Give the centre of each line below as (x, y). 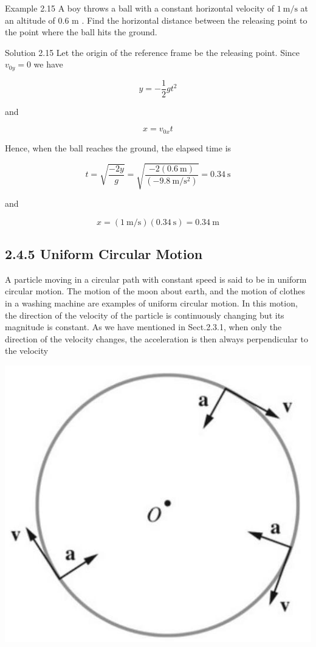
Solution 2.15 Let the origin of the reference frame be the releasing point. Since (153, 52)
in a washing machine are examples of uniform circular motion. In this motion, (151, 303)
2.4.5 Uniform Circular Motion (104, 254)
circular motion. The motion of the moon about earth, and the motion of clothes (155, 291)
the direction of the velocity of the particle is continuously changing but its (145, 315)
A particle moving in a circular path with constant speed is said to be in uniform (156, 279)
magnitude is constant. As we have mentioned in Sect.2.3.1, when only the (143, 327)
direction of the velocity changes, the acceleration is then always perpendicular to (156, 338)
